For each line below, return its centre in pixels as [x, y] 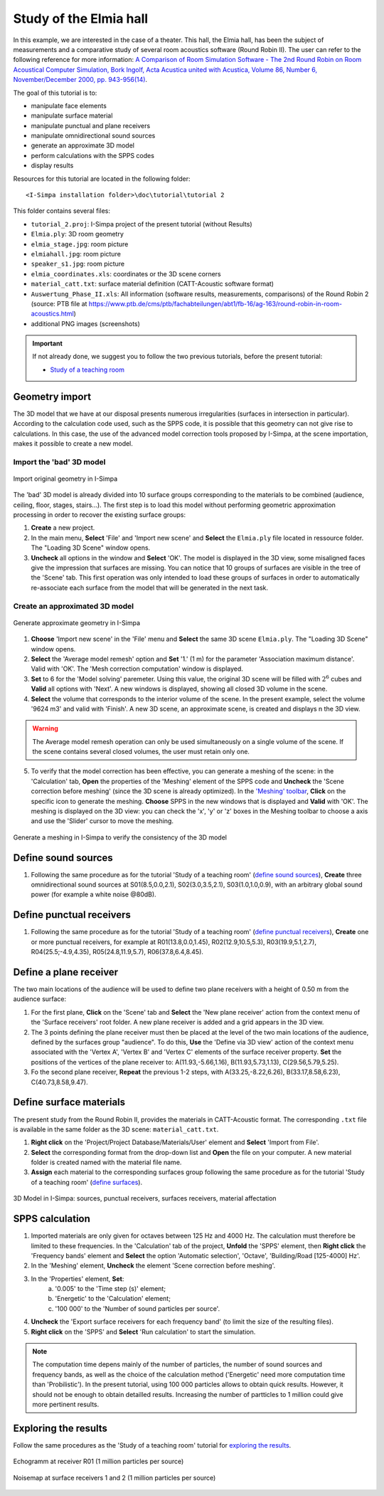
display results [52, 166]
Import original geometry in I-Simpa [65, 478]
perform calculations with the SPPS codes [92, 155]
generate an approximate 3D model [83, 145]
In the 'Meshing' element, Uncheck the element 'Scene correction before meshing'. [153, 1266]
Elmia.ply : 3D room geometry [78, 234]
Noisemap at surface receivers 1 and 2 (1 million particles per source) [114, 1477]
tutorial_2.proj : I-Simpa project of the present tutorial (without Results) [142, 224]
